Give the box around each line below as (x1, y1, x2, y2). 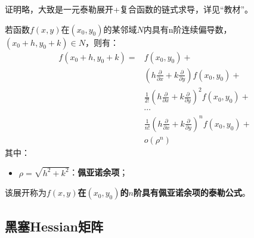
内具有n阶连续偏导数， (143, 23, 232, 35)
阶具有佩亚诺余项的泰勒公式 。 (133, 186, 250, 199)
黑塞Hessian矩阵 (5, 217, 103, 235)
